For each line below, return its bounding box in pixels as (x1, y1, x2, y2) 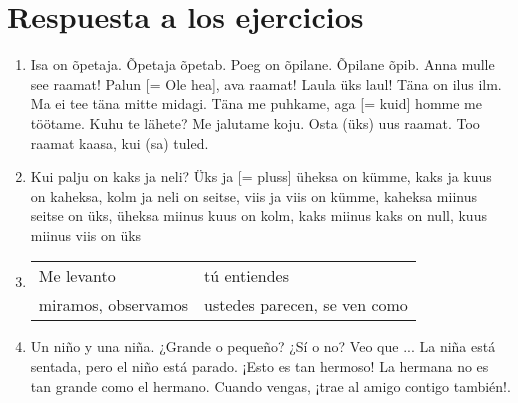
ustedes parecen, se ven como (204, 293, 408, 317)
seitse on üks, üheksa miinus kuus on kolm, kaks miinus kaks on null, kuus (30, 205, 487, 226)
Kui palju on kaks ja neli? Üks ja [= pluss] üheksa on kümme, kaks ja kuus (30, 166, 492, 187)
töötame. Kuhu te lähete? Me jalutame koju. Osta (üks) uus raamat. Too (30, 112, 480, 133)
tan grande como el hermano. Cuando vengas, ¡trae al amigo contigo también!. (30, 375, 511, 396)
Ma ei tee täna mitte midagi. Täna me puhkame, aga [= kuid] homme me (30, 93, 482, 114)
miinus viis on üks (30, 224, 142, 245)
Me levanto (38, 264, 116, 288)
